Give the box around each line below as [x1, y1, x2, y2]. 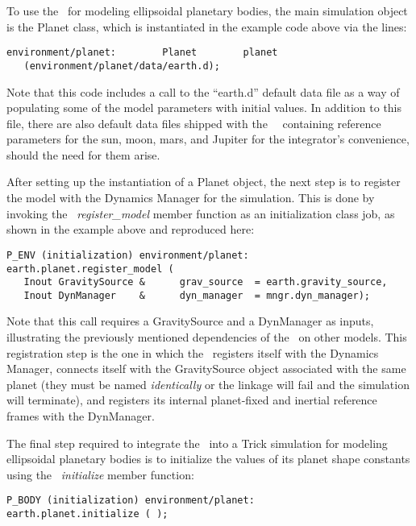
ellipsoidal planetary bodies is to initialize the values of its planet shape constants [6, 450, 410, 467]
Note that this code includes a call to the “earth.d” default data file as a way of [6, 83, 400, 100]
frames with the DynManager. [6, 408, 155, 425]
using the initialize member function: [6, 466, 194, 483]
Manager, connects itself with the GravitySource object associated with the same [6, 360, 406, 377]
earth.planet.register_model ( [6, 263, 174, 275]
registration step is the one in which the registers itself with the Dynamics [6, 344, 379, 361]
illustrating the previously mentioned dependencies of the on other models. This [6, 329, 407, 346]
